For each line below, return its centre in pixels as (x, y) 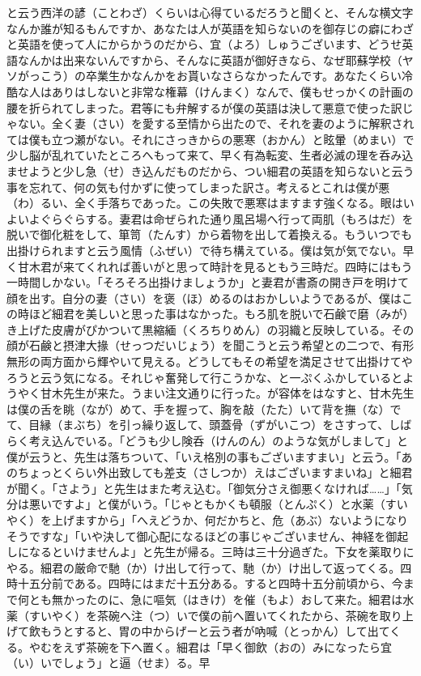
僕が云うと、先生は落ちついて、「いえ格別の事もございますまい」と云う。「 (204, 456)
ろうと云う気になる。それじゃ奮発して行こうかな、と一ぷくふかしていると (205, 377)
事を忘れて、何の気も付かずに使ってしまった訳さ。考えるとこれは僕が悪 (198, 187)
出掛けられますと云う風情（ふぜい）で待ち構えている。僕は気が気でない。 (205, 250)
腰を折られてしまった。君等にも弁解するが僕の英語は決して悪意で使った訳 (204, 107)
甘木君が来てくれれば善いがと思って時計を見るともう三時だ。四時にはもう (215, 266)
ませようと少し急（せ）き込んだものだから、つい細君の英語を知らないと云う (210, 170)
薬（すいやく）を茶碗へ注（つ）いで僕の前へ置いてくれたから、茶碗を (193, 615)
